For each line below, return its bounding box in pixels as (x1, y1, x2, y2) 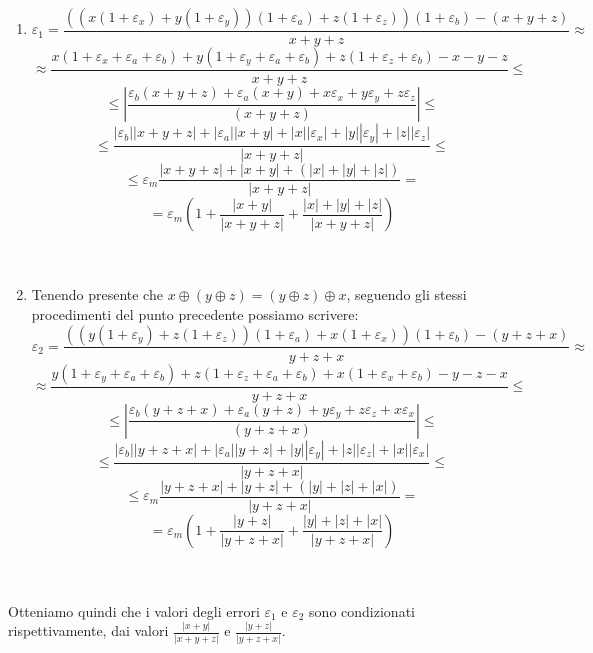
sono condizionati (309, 600, 415, 621)
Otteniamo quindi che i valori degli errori (8, 600, 260, 621)
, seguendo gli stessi (346, 284, 467, 305)
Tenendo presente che (31, 284, 163, 305)
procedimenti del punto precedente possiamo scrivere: (31, 303, 359, 324)
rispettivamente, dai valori (8, 620, 169, 641)
